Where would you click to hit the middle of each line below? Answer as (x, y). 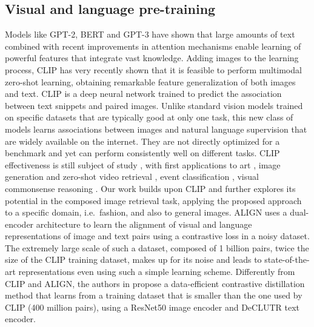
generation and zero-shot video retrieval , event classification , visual (132, 177)
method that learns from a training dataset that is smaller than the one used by (154, 295)
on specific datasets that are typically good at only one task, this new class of (149, 117)
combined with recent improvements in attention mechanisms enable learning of (153, 46)
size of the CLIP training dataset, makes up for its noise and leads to (133, 259)
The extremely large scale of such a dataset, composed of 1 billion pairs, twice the (157, 247)
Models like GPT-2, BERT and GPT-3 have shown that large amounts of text (150, 34)
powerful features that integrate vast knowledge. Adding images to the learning (152, 58)
